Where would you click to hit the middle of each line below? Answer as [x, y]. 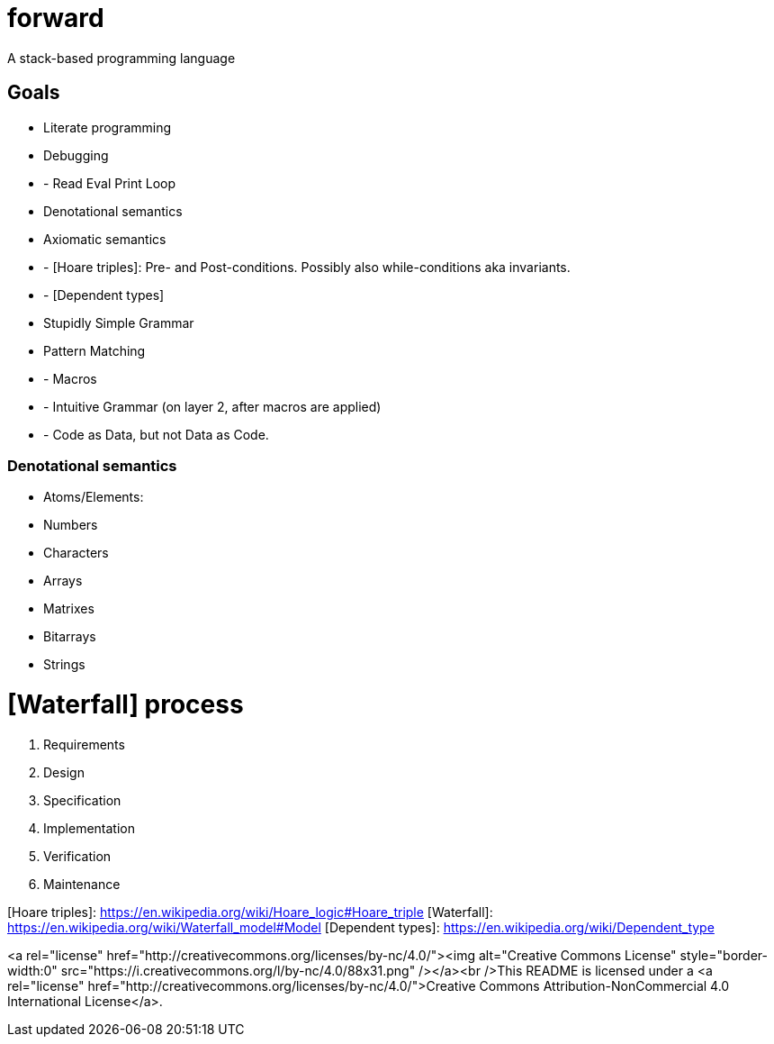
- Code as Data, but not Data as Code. [156, 434]
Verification [77, 856]
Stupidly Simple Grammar [119, 322]
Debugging [76, 155]
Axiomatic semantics [105, 239]
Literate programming [108, 127]
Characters [76, 553]
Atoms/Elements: [94, 497]
